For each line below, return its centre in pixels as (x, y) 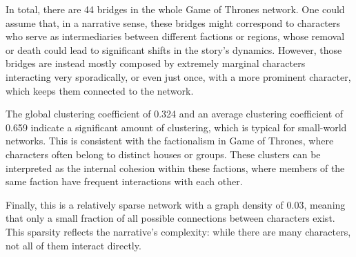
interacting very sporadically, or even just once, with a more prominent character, (178, 76)
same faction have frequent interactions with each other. (124, 181)
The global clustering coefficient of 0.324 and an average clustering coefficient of (175, 114)
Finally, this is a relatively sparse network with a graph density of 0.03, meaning (176, 204)
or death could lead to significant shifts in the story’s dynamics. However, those (174, 49)
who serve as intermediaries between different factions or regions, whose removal (175, 36)
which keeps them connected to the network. (100, 90)
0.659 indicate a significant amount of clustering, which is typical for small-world (176, 127)
